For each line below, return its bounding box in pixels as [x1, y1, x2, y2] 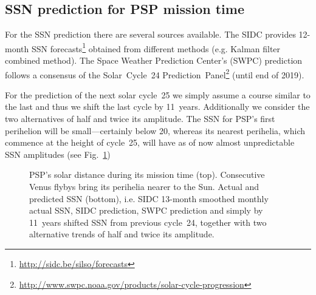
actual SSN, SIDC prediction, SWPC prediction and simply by [29, 204, 263, 217]
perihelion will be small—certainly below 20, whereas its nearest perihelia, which [5, 124, 306, 137]
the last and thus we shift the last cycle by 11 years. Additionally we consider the [5, 100, 310, 113]
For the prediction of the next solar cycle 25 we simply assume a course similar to [5, 88, 311, 101]
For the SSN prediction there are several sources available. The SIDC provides [5, 28, 296, 41]
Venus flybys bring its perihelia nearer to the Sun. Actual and [29, 180, 259, 193]
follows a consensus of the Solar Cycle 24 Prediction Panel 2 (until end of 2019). [5, 66, 304, 81]
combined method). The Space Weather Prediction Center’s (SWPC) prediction [5, 54, 303, 67]
